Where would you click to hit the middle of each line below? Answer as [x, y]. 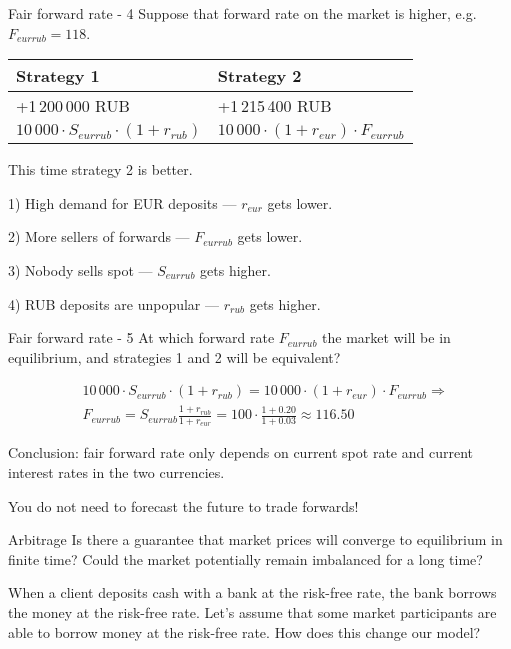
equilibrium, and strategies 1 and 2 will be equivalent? [174, 356]
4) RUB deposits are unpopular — [114, 303]
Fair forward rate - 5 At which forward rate [141, 337]
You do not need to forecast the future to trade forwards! [183, 505]
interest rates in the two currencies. [116, 471]
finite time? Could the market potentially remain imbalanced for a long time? [245, 558]
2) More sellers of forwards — [99, 236]
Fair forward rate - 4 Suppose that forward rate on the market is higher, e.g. [242, 13]
